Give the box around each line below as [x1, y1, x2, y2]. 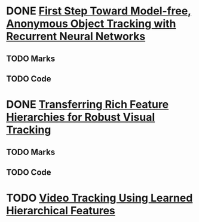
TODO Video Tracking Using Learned [6, 191, 193, 205]
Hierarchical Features [6, 204, 115, 218]
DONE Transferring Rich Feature [6, 98, 169, 111]
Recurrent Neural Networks [6, 30, 146, 43]
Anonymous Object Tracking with [6, 17, 176, 31]
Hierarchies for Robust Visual [6, 111, 155, 124]
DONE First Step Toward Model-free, [6, 4, 192, 18]
